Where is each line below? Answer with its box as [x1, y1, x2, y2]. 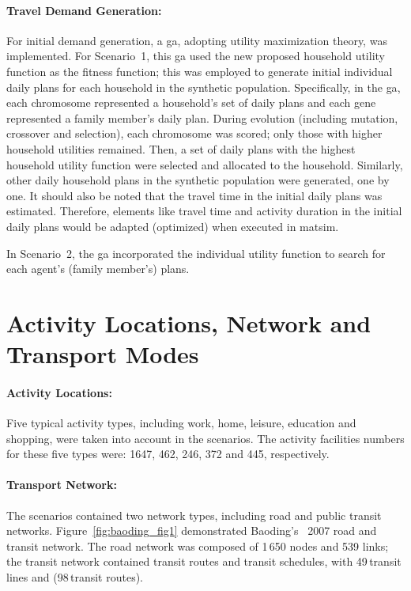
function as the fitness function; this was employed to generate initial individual [6, 63, 393, 79]
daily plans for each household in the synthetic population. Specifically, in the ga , [6, 78, 401, 95]
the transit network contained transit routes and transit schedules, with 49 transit [6, 553, 402, 570]
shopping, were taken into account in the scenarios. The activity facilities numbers [6, 430, 405, 446]
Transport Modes [6, 338, 199, 370]
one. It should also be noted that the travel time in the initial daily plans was [6, 187, 383, 203]
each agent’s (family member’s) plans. [6, 260, 190, 277]
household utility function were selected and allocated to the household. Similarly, [6, 156, 403, 172]
